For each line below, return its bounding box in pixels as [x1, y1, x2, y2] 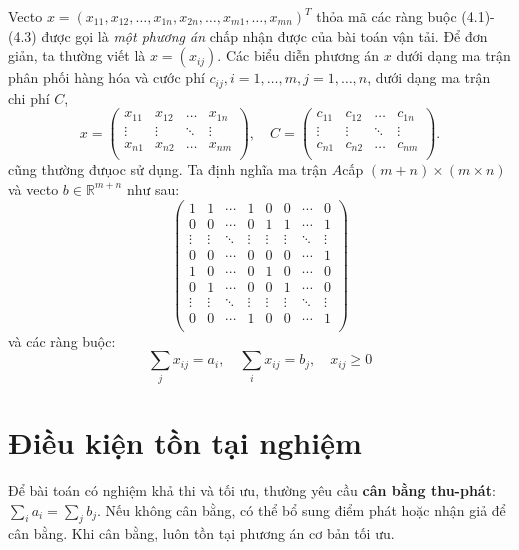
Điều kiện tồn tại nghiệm [8, 421, 362, 462]
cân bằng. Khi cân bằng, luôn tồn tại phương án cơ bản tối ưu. [8, 523, 395, 544]
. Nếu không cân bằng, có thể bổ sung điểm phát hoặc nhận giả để [96, 499, 506, 520]
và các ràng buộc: [8, 330, 116, 351]
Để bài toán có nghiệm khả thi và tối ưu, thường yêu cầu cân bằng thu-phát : [8, 479, 496, 500]
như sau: [126, 178, 180, 199]
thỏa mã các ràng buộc [316, 6, 457, 26]
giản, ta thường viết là [8, 45, 146, 66]
